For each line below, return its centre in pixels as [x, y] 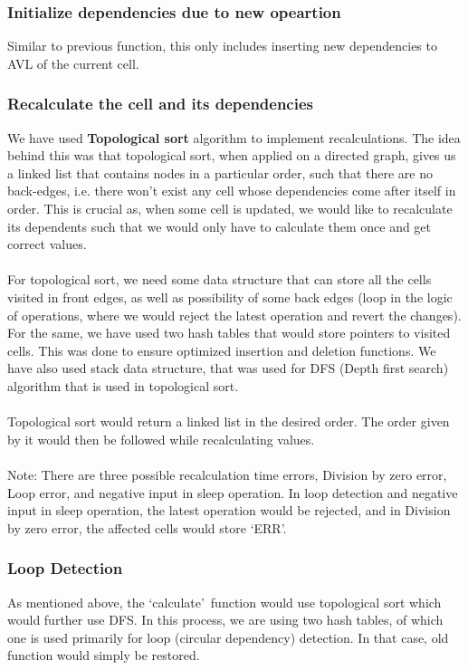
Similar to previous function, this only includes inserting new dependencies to [222, 46]
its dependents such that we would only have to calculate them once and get [220, 226]
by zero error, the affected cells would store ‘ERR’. [147, 527]
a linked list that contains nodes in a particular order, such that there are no [220, 172]
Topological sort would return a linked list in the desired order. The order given [229, 421]
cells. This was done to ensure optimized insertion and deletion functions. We [222, 350]
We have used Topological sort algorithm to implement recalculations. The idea [234, 137]
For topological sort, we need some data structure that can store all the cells [220, 279]
